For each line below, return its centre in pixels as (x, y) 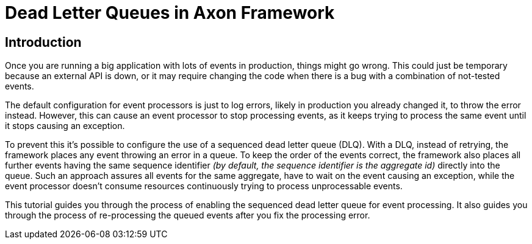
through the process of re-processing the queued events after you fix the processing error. (188, 215)
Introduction (43, 42)
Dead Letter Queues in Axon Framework (170, 13)
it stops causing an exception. (65, 126)
